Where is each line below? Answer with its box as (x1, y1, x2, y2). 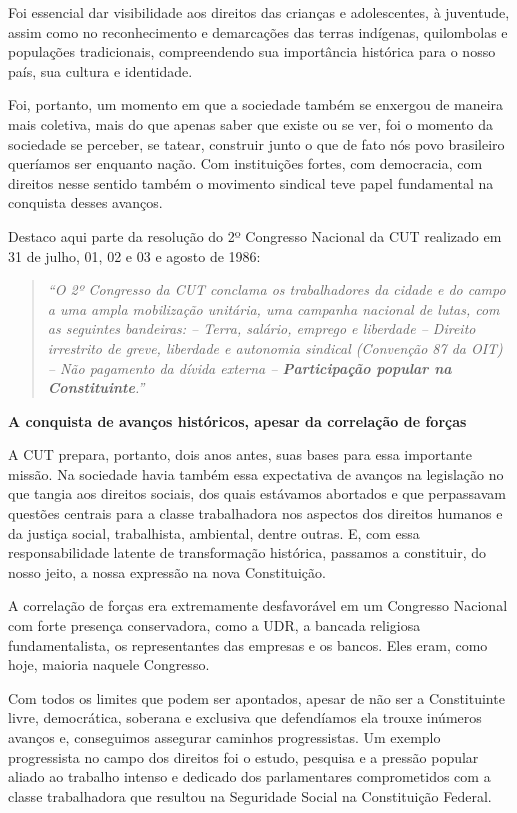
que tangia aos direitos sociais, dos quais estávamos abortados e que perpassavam (8, 483, 506, 504)
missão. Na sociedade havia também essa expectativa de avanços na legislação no (8, 463, 504, 484)
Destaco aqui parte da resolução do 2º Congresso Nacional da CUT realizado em (8, 225, 502, 246)
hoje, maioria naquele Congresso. (8, 654, 210, 675)
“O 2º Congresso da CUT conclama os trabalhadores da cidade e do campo (47, 279, 506, 300)
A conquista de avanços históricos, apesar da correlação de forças (8, 410, 467, 431)
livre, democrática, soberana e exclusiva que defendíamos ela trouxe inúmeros (8, 707, 482, 728)
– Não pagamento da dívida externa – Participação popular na (47, 357, 452, 378)
